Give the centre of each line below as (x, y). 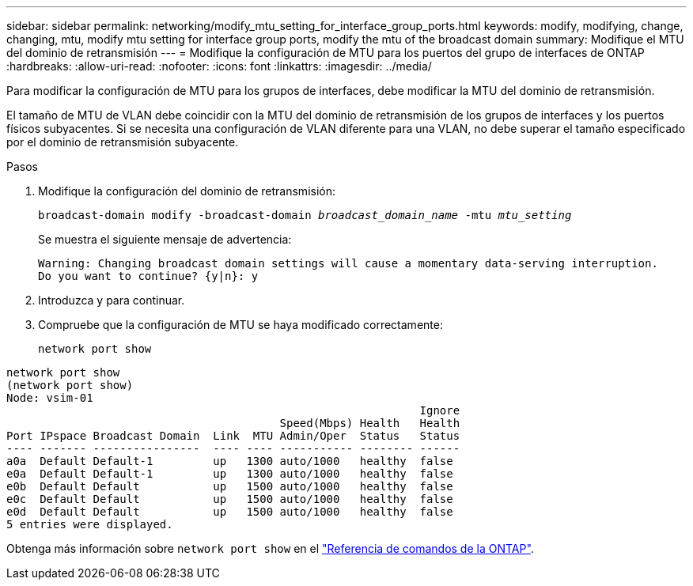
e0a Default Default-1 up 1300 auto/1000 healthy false (230, 474)
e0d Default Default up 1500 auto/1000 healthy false (230, 512)
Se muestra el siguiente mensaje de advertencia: (165, 239)
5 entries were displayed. (90, 524)
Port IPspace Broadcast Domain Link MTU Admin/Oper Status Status (233, 436)
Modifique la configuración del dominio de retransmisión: (187, 191)
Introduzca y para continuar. (112, 300)
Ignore (440, 410)
